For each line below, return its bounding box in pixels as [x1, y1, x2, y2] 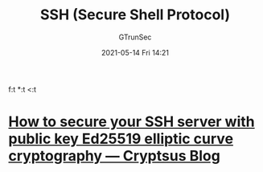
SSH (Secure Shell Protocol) [39, 6, 231, 24]
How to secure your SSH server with [8, 113, 255, 131]
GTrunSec [118, 32, 152, 42]
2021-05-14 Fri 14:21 [101, 47, 169, 57]
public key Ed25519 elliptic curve [8, 130, 234, 148]
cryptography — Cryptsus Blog [8, 147, 221, 166]
